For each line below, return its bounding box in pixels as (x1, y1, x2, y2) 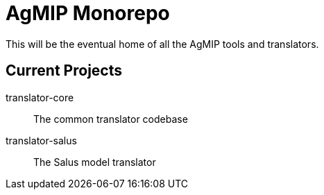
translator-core (6, 91, 74, 103)
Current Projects (6, 62, 122, 80)
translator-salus (6, 134, 77, 146)
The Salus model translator (33, 155, 156, 168)
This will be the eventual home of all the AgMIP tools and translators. (6, 37, 319, 50)
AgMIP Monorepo (6, 1, 170, 25)
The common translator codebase (33, 112, 188, 125)
